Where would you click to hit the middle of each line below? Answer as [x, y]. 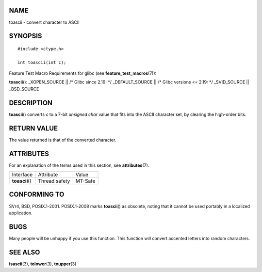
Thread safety [54, 181]
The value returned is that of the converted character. [63, 140]
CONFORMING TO [37, 195]
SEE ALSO [25, 252]
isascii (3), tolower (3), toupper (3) [43, 264]
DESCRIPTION [31, 103]
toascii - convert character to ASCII [44, 22]
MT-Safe [85, 181]
